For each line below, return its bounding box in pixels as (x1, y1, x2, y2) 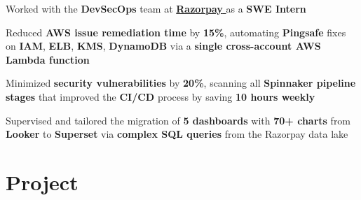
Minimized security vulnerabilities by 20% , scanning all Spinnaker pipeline (6, 76, 356, 90)
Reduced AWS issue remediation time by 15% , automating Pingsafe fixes (6, 24, 346, 39)
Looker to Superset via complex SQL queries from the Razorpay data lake (6, 127, 348, 141)
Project (6, 167, 79, 196)
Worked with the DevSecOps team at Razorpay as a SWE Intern (6, 1, 306, 15)
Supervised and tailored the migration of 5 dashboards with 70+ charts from (6, 113, 351, 127)
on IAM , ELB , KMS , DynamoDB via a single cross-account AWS (6, 38, 321, 53)
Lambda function (6, 52, 90, 66)
